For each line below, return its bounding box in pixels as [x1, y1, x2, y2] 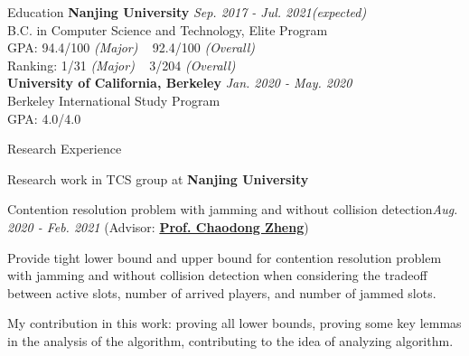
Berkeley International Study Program [7, 90, 220, 109]
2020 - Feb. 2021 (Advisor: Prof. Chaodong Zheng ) [7, 217, 309, 236]
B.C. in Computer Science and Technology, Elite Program [7, 20, 328, 39]
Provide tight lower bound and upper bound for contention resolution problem [7, 248, 442, 267]
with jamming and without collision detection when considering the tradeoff [7, 266, 427, 285]
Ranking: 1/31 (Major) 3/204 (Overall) [7, 55, 236, 74]
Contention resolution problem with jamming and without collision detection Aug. [7, 200, 458, 219]
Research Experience [7, 139, 122, 158]
